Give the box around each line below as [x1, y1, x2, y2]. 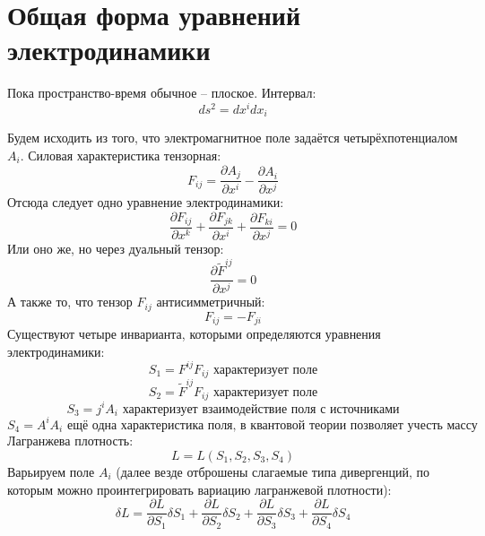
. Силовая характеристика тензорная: [20, 146, 221, 165]
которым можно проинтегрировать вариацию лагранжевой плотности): [7, 480, 392, 498]
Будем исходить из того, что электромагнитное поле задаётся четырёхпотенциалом [7, 128, 458, 147]
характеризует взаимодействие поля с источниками [122, 402, 400, 416]
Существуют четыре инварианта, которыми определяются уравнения [7, 324, 381, 343]
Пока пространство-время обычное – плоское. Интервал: [7, 83, 316, 102]
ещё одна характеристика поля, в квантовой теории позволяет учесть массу [66, 419, 478, 432]
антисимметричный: [156, 292, 265, 311]
